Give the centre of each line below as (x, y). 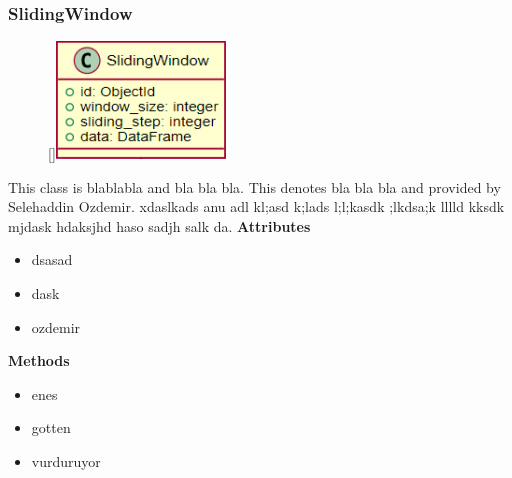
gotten (51, 427)
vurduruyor (66, 460)
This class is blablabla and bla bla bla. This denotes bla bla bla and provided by (254, 186)
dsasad (52, 259)
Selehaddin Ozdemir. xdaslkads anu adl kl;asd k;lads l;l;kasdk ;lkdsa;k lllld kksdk (256, 206)
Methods (39, 360)
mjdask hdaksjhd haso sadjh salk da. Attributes (159, 225)
